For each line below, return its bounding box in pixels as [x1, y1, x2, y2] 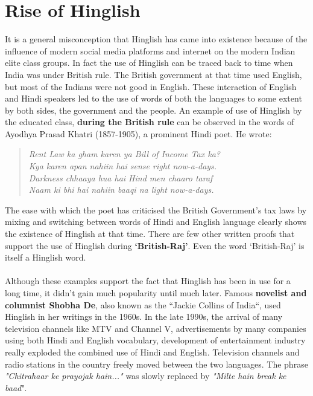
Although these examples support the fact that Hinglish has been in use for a [5, 274, 291, 287]
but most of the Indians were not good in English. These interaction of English [5, 80, 297, 93]
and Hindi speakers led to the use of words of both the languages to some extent [5, 92, 302, 105]
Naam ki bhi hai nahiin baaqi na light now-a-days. [28, 183, 214, 196]
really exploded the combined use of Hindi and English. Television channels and [5, 345, 300, 358]
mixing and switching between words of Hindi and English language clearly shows [5, 215, 307, 228]
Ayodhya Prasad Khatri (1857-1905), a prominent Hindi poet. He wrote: [5, 127, 272, 140]
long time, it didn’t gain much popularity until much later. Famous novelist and [5, 287, 307, 299]
